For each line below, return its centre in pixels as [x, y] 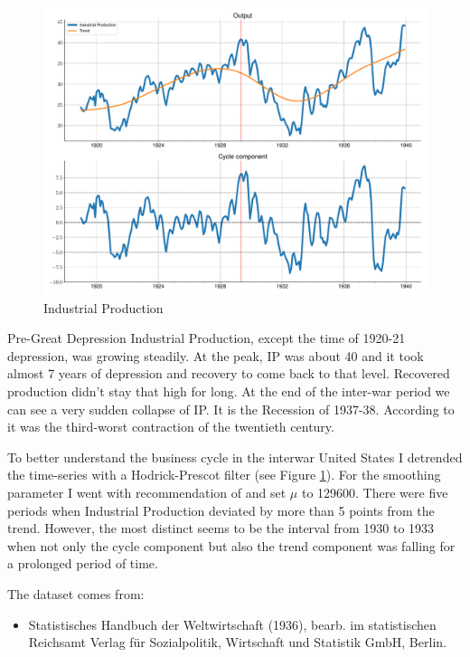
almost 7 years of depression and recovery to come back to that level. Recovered [229, 373]
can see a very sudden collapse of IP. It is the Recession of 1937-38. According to [231, 409]
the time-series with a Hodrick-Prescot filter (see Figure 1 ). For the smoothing [224, 475]
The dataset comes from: [76, 593]
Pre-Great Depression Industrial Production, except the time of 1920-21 [207, 338]
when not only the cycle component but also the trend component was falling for [231, 545]
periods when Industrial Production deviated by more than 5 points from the [221, 510]
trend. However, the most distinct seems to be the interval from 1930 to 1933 [221, 528]
